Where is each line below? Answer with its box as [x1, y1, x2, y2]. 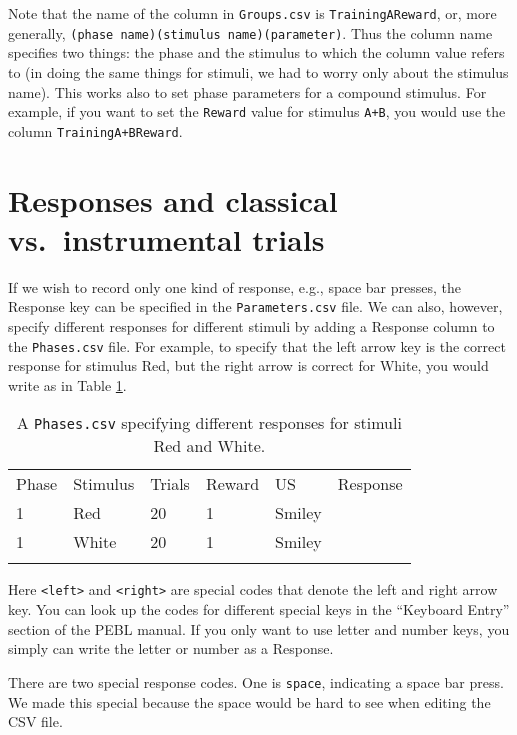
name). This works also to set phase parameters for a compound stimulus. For [8, 81, 487, 102]
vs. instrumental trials [8, 218, 325, 259]
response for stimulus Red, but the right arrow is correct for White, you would [8, 355, 489, 376]
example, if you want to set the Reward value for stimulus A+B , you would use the [8, 101, 506, 122]
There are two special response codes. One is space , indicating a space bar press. [8, 671, 504, 692]
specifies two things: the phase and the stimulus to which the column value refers [8, 42, 505, 63]
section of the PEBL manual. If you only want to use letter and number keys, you [8, 618, 510, 639]
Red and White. [153, 434, 266, 458]
